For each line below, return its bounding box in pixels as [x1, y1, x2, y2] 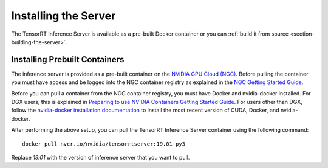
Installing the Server [11, 9, 116, 22]
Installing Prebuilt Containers [11, 54, 125, 65]
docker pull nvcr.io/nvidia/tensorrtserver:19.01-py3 [22, 140, 185, 147]
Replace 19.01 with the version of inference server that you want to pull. [11, 153, 190, 161]
